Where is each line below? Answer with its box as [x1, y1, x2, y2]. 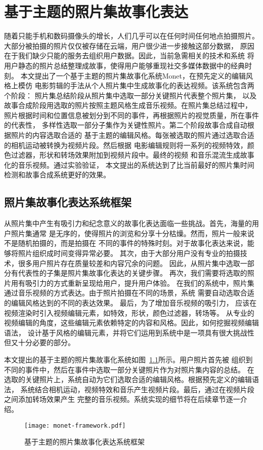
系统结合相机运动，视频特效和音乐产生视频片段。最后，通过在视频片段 [20, 384, 254, 394]
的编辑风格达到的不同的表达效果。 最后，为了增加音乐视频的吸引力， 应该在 [4, 297, 257, 308]
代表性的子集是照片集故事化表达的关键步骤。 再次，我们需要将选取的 [18, 268, 247, 278]
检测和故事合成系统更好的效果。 [4, 169, 110, 180]
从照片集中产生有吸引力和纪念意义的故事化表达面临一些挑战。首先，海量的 [4, 218, 252, 229]
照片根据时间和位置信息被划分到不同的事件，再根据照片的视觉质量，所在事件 [4, 109, 259, 120]
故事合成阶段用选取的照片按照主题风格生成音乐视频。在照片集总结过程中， [4, 100, 252, 110]
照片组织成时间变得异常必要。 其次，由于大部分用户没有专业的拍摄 [18, 248, 240, 258]
